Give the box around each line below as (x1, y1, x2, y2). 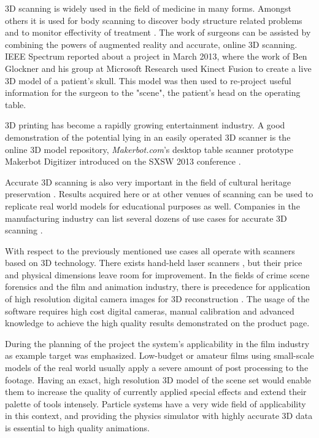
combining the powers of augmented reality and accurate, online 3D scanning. (5, 37, 298, 50)
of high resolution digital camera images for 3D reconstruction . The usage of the (5, 292, 310, 305)
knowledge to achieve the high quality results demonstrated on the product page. (5, 316, 310, 329)
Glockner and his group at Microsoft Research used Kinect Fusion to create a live (5, 61, 312, 74)
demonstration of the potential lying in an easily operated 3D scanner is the (5, 130, 291, 143)
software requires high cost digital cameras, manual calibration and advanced (5, 304, 294, 317)
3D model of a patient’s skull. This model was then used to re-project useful (5, 74, 291, 87)
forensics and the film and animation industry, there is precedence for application (5, 280, 310, 293)
